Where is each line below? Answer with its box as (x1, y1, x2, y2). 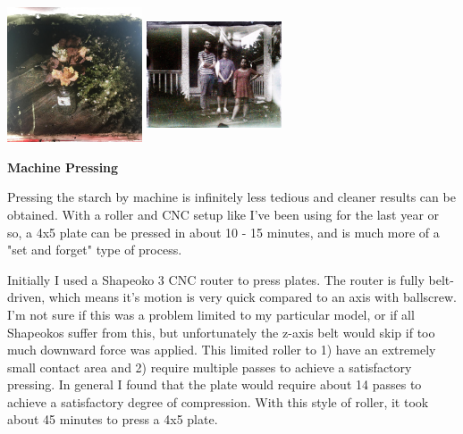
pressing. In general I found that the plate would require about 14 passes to (7, 375, 422, 394)
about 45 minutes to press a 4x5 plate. (7, 410, 218, 429)
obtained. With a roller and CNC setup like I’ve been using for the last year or (7, 204, 440, 223)
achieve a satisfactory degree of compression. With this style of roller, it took (7, 392, 429, 411)
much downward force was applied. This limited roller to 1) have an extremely (7, 340, 436, 359)
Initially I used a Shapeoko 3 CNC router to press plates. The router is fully (7, 270, 425, 288)
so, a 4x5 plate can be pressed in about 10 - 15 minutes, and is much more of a (7, 222, 440, 241)
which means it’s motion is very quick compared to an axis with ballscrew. (48, 288, 457, 306)
